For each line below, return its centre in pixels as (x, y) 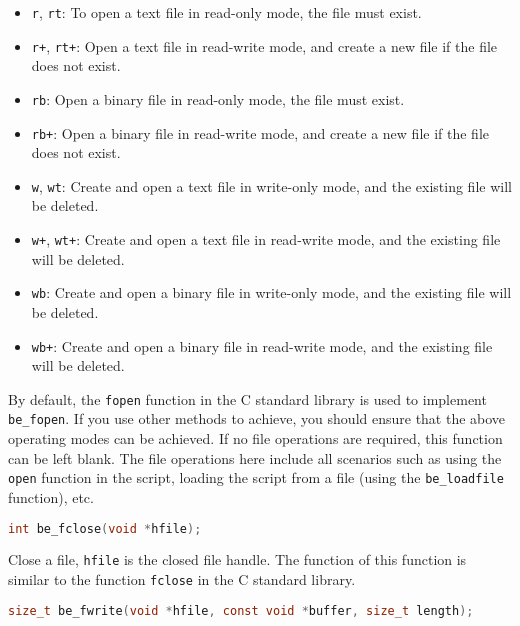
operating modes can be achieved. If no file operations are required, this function (255, 438)
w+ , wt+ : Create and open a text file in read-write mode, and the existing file (266, 239)
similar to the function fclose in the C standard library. (182, 579)
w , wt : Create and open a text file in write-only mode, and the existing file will (271, 185)
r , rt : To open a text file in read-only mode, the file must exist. (226, 12)
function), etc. (51, 496)
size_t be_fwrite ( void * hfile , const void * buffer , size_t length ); (241, 610)
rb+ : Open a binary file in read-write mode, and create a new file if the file (260, 132)
